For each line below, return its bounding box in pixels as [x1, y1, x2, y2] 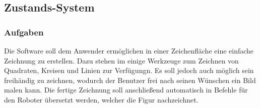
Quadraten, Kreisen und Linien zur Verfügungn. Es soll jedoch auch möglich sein [4, 65, 254, 75]
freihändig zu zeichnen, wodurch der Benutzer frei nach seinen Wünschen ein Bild [4, 74, 256, 85]
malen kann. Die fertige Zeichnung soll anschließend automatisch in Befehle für [4, 84, 248, 95]
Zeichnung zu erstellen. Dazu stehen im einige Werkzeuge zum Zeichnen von [4, 55, 239, 65]
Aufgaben [4, 25, 44, 38]
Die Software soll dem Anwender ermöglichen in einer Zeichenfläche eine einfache [4, 45, 254, 55]
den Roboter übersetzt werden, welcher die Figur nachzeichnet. [4, 94, 199, 104]
